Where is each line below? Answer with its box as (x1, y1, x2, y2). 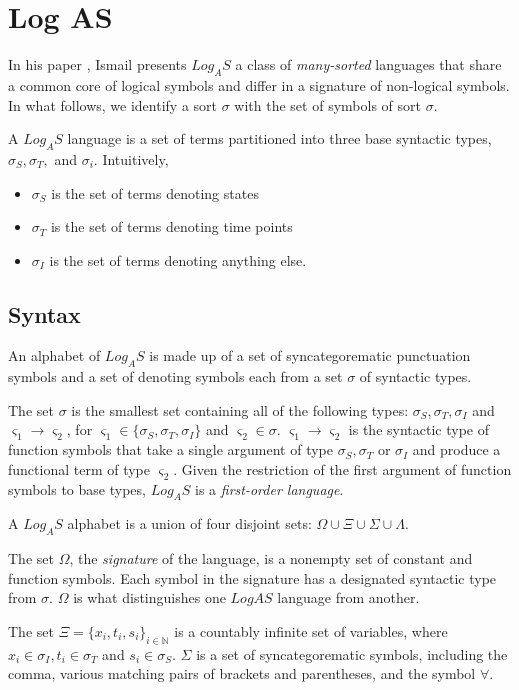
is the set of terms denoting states (51, 182, 259, 203)
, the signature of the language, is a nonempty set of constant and (69, 548, 473, 569)
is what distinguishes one (73, 587, 226, 608)
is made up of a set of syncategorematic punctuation (149, 345, 471, 366)
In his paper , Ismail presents (8, 54, 187, 75)
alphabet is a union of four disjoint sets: (67, 513, 312, 534)
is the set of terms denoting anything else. (49, 249, 307, 270)
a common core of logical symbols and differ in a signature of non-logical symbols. (8, 74, 510, 95)
